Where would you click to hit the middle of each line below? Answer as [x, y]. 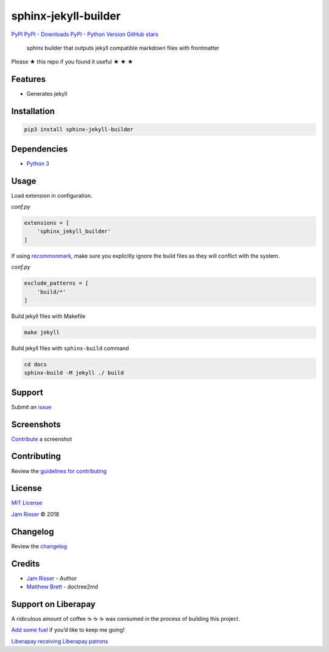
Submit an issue [31, 407]
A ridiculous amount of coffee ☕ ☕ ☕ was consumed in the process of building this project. [126, 618]
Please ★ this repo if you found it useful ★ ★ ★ [72, 62]
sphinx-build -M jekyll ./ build [74, 373]
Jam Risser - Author [52, 578]
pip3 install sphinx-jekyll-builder [79, 129]
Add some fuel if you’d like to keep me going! [68, 630]
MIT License [27, 503]
